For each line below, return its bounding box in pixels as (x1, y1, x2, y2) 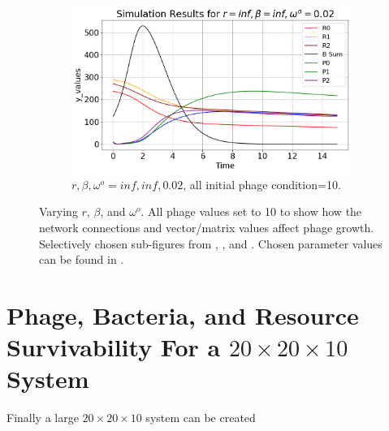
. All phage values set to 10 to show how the (140, 203, 362, 220)
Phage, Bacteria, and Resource (6, 298, 359, 331)
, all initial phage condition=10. (183, 175, 341, 192)
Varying (39, 203, 78, 220)
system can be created (145, 409, 256, 426)
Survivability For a (6, 330, 221, 364)
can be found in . (39, 251, 124, 268)
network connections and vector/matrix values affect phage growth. (39, 218, 374, 235)
